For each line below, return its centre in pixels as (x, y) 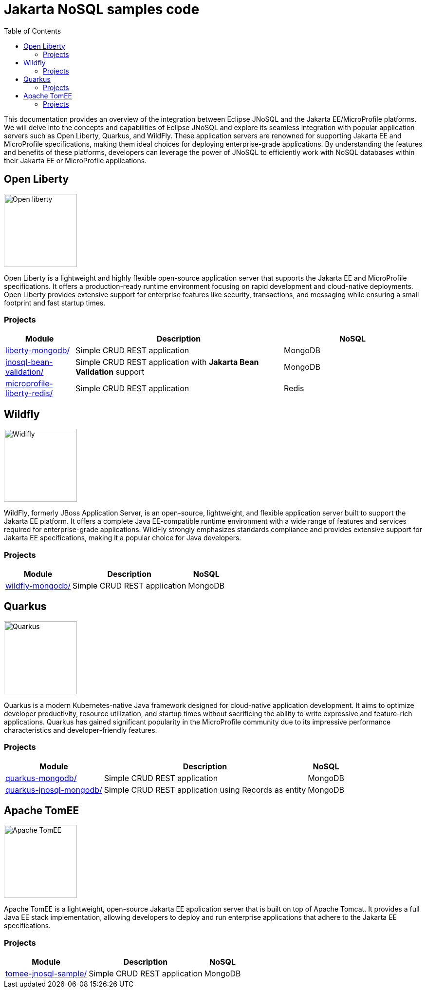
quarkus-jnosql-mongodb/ (54, 790)
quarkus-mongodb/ (41, 778)
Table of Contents (33, 31)
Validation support (110, 372)
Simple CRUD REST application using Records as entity (205, 790)
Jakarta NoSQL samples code (102, 9)
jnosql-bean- (29, 362)
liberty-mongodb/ (38, 351)
